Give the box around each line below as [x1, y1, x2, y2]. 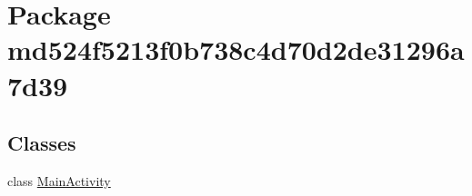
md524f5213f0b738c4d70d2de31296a [7, 31, 465, 68]
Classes [7, 129, 76, 157]
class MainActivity [7, 171, 111, 190]
